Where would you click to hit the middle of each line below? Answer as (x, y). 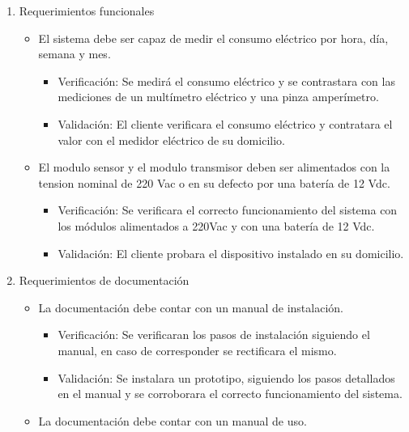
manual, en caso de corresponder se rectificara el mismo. (197, 350)
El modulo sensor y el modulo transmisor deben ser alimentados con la (214, 167)
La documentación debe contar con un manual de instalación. (191, 307)
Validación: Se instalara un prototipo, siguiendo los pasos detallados (226, 377)
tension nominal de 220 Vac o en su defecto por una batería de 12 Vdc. (214, 182)
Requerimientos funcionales (87, 11)
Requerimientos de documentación (104, 280)
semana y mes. (75, 54)
